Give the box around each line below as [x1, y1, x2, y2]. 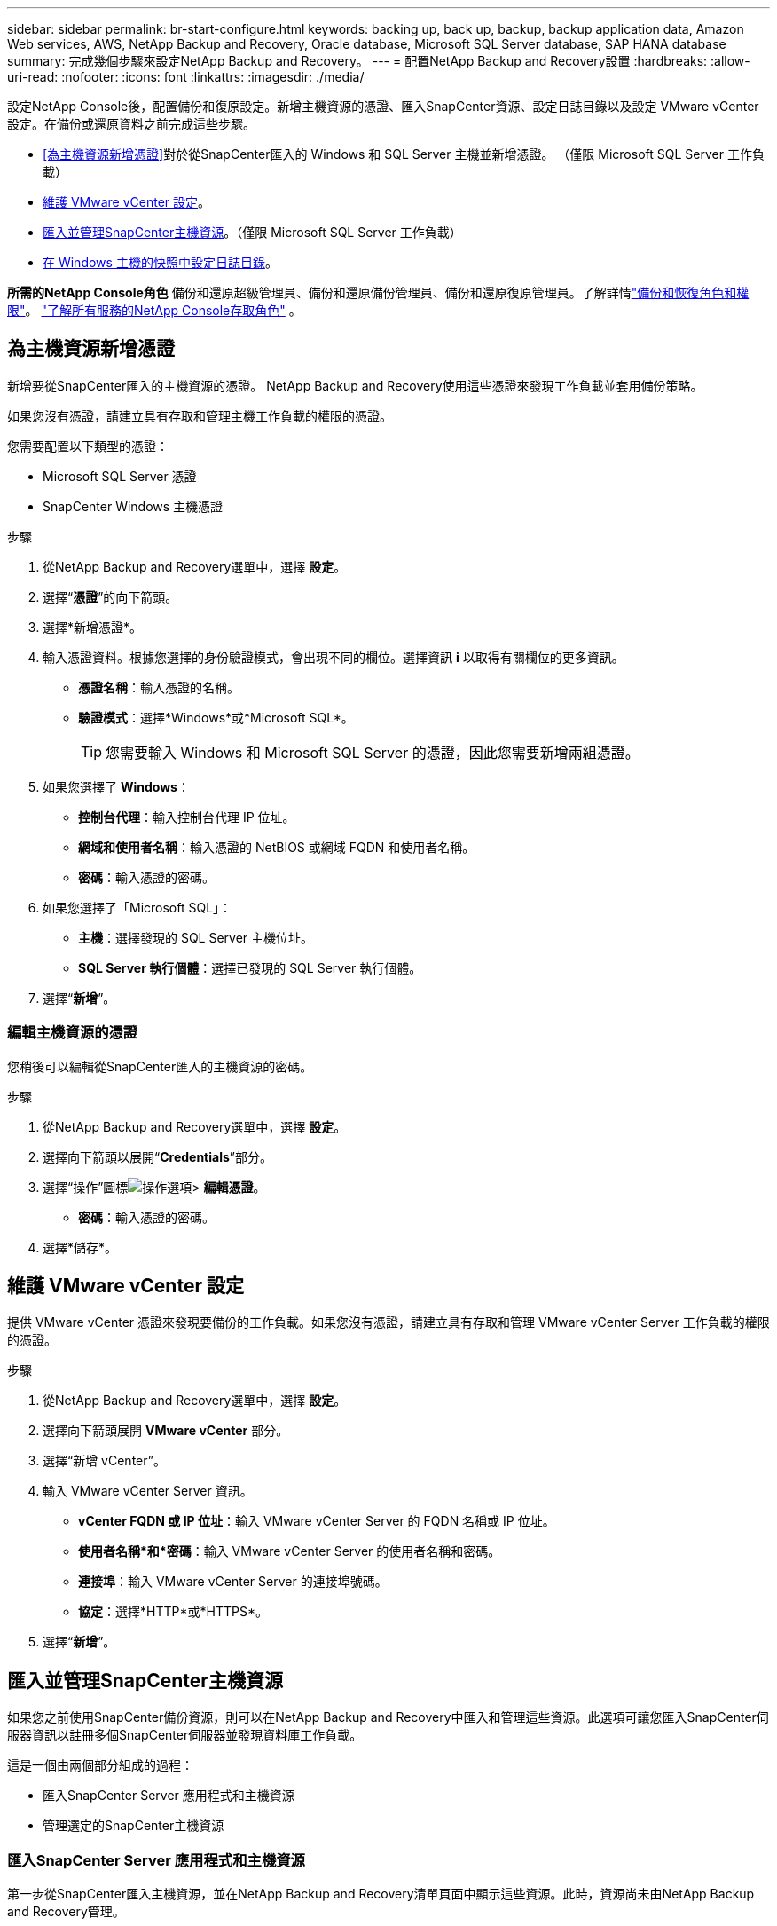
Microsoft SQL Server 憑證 [43, 468, 197, 484]
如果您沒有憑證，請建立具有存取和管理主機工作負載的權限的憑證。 [7, 407, 392, 423]
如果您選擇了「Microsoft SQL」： [43, 899, 232, 915]
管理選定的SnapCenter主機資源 [43, 1818, 224, 1834]
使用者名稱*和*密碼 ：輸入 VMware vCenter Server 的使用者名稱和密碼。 [78, 1543, 501, 1559]
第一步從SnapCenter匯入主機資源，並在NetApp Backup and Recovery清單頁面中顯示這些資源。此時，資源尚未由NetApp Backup [7, 1886, 755, 1902]
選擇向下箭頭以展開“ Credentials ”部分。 [43, 1148, 272, 1164]
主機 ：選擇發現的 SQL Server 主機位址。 [78, 929, 314, 945]
